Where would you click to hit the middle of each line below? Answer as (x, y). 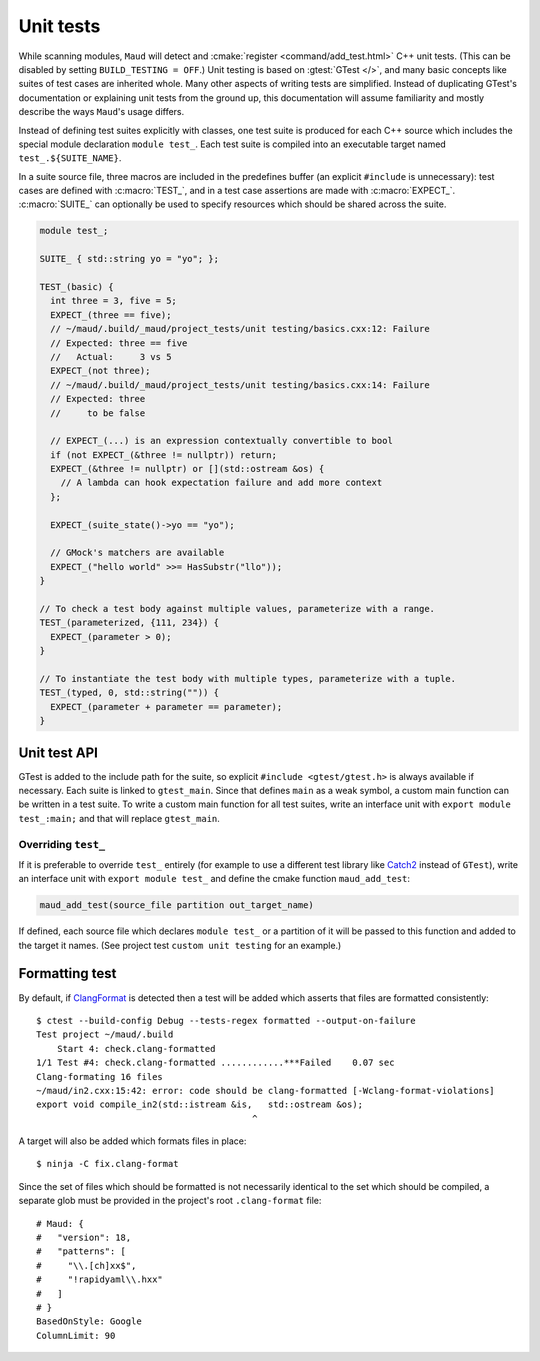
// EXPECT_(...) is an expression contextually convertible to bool (222, 441)
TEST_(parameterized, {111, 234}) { (129, 623)
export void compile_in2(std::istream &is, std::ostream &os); (200, 1104)
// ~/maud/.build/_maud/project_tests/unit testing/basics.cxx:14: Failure (240, 384)
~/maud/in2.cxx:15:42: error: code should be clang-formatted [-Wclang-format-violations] (265, 1090)
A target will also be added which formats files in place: (132, 1141)
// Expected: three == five (119, 343)
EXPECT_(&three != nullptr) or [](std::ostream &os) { (187, 469)
